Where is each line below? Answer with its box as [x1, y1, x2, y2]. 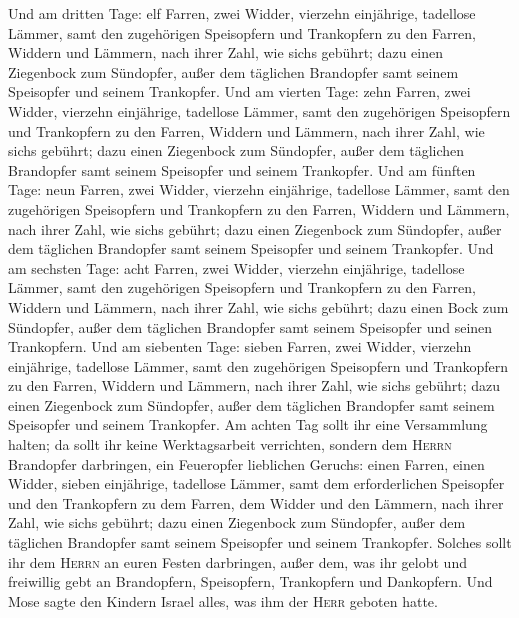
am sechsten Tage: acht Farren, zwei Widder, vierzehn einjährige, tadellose [8, 257, 465, 278]
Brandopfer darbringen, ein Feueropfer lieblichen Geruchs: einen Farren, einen [8, 453, 485, 474]
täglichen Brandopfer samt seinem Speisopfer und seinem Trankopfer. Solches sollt [8, 532, 512, 553]
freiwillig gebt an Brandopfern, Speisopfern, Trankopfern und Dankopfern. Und [8, 571, 493, 592]
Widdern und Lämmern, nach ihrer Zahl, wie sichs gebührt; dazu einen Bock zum [8, 296, 509, 317]
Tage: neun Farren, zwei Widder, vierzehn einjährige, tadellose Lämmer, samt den [8, 179, 510, 200]
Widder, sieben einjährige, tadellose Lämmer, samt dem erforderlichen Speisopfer [8, 473, 505, 494]
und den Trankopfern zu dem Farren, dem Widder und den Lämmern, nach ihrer [8, 492, 504, 513]
